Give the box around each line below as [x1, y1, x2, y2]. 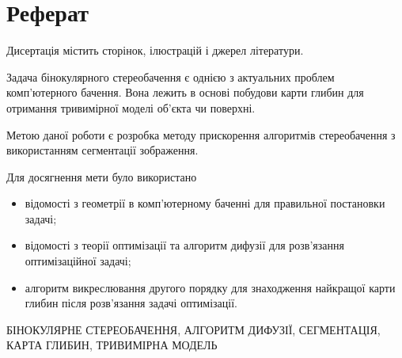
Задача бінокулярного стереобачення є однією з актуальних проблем [6, 68, 335, 85]
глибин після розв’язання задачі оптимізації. [25, 295, 237, 311]
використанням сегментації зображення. [6, 142, 199, 158]
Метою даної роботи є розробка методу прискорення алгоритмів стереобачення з [6, 126, 396, 143]
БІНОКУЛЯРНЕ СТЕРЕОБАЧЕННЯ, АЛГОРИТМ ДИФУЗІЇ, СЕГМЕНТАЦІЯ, [6, 321, 381, 337]
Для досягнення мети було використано [6, 168, 197, 185]
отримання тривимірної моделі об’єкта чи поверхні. [6, 99, 256, 116]
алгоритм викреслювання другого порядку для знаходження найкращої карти [25, 279, 396, 295]
